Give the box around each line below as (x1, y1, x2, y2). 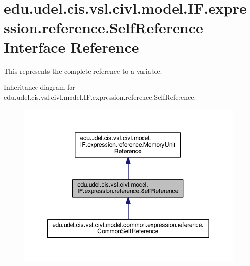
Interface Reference (4, 37, 139, 57)
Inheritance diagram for (4, 82, 75, 92)
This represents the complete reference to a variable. (4, 65, 162, 76)
